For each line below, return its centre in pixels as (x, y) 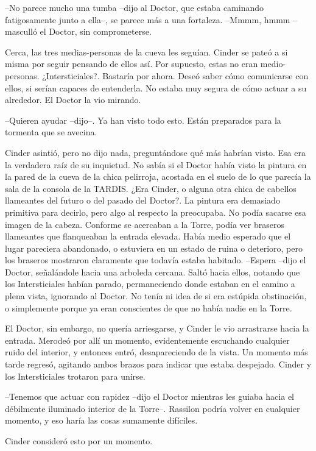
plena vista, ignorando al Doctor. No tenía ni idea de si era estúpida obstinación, (156, 296)
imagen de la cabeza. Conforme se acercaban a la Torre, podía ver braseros (145, 224)
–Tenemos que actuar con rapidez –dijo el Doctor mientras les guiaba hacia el (149, 396)
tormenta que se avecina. (51, 132)
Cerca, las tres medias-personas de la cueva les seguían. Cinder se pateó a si (146, 51)
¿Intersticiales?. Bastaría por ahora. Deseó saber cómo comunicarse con (175, 75)
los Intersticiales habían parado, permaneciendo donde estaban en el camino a (150, 284)
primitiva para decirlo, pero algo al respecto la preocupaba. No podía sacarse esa (156, 212)
